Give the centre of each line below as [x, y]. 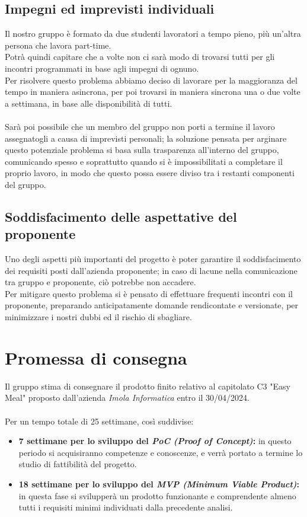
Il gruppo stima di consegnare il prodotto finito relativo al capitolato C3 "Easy [148, 386]
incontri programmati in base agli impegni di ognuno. [102, 68]
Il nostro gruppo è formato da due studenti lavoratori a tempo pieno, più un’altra [153, 33]
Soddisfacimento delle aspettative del [121, 216]
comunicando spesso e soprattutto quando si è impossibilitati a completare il [144, 161]
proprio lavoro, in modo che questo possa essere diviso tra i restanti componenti [150, 173]
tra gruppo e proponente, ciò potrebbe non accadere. [100, 282]
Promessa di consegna [96, 357]
